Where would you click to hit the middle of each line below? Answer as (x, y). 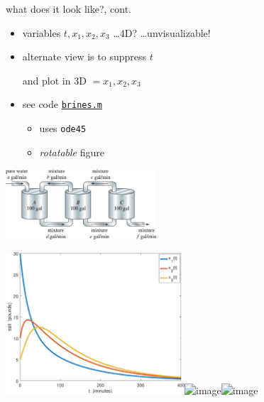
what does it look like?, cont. (69, 9)
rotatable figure (72, 152)
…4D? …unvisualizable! (162, 32)
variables (42, 32)
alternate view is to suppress (84, 56)
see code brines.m (62, 104)
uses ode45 (63, 128)
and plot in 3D (54, 80)
